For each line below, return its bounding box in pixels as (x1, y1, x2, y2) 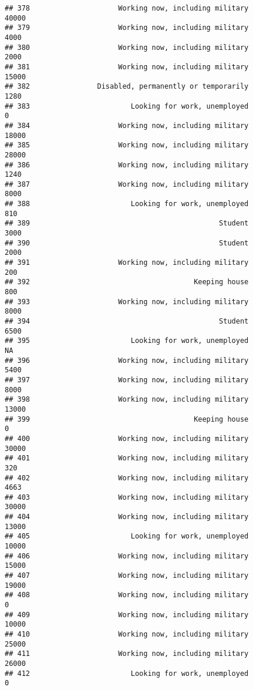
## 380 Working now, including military (5, 43, 249, 52)
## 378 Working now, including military (5, 4, 249, 12)
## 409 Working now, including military (5, 610, 249, 619)
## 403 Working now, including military (5, 493, 249, 501)
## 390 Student (5, 238, 249, 247)
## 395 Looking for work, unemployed (5, 336, 249, 345)
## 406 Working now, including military (5, 551, 249, 560)
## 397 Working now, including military (5, 375, 249, 384)
